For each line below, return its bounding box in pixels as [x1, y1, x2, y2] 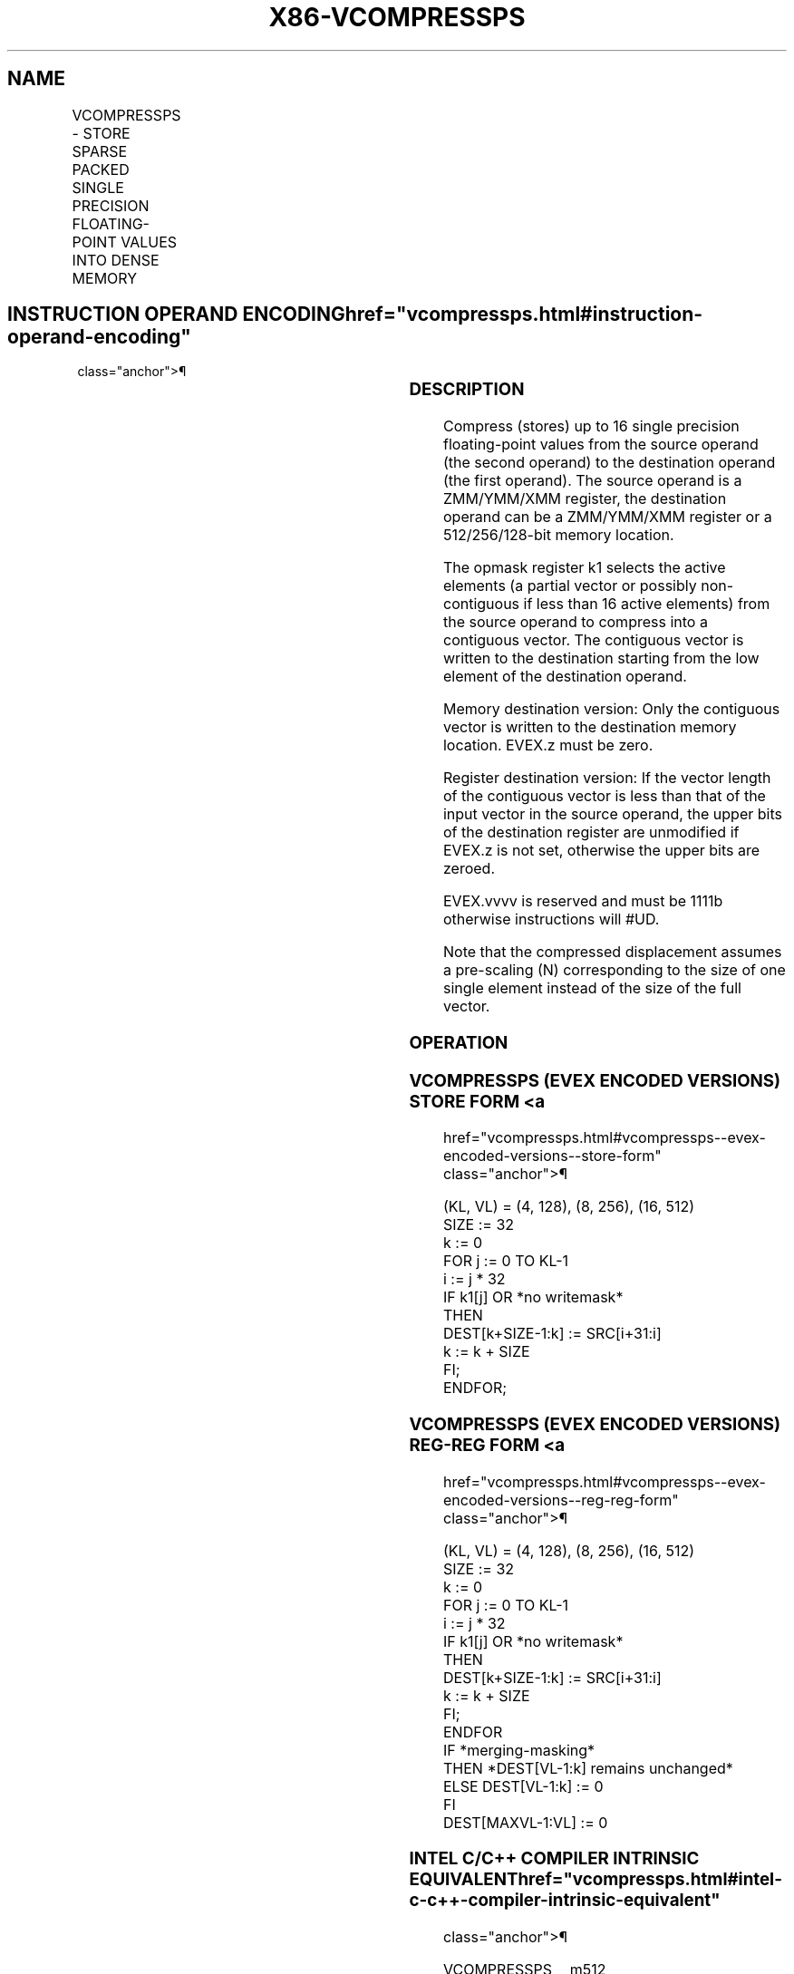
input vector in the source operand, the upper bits [442, 805, 782, 824]
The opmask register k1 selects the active [442, 558, 726, 577]
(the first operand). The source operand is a [442, 471, 742, 490]
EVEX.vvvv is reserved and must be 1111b [442, 892, 723, 911]
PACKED [72, 160, 130, 179]
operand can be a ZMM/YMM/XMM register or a [442, 508, 772, 527]
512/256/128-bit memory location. [442, 526, 674, 545]
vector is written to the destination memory [442, 718, 737, 737]
